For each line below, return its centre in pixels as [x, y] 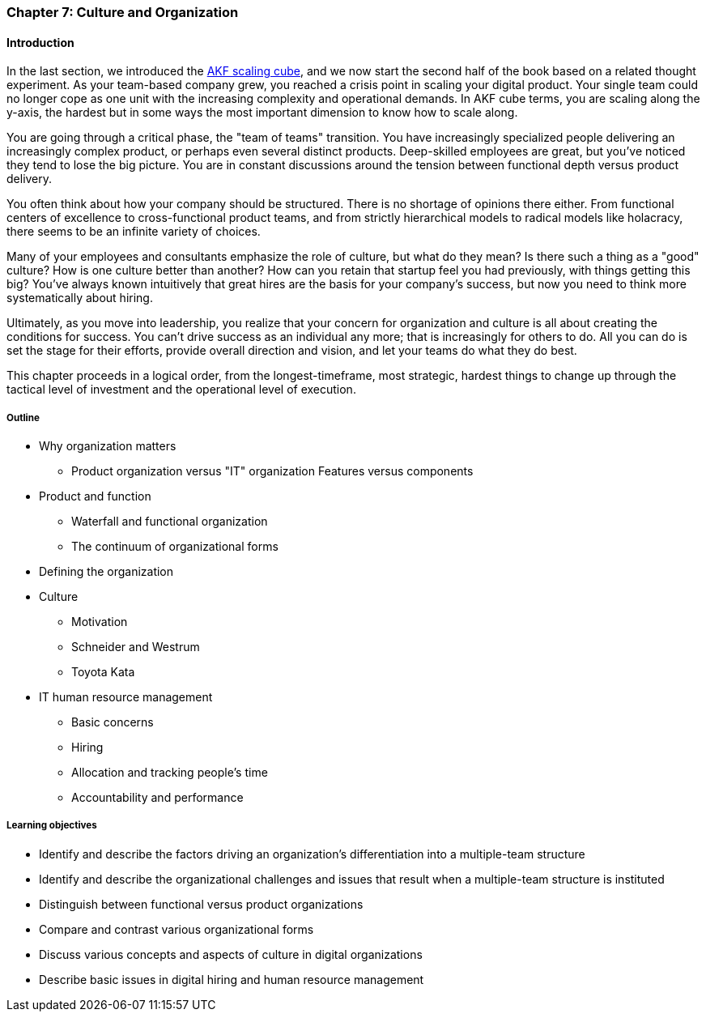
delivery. [30, 179]
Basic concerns [113, 722]
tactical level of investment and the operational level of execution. [181, 390]
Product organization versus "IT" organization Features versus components [272, 471]
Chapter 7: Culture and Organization [123, 12]
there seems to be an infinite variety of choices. [134, 232]
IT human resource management [126, 697]
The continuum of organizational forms [175, 546]
